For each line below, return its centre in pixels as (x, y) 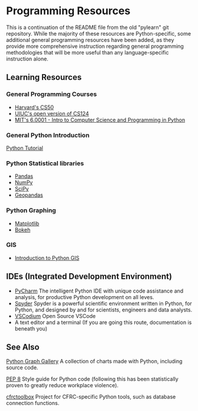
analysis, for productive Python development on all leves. (85, 297)
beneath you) (31, 328)
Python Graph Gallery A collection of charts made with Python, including (94, 361)
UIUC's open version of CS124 (52, 113)
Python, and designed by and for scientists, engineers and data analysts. (103, 310)
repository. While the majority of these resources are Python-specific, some (98, 33)
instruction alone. (27, 59)
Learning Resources (44, 77)
